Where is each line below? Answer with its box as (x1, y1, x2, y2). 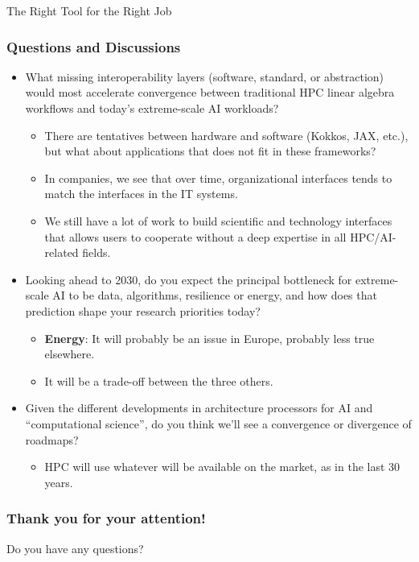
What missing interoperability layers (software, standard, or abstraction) (25, 68, 384, 85)
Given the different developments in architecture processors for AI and (25, 399, 373, 416)
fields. (82, 244, 111, 261)
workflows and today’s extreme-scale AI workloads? (25, 100, 279, 116)
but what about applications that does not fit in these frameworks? (44, 143, 376, 159)
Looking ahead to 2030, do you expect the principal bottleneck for (25, 271, 352, 287)
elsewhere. (44, 345, 95, 362)
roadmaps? (25, 431, 79, 448)
